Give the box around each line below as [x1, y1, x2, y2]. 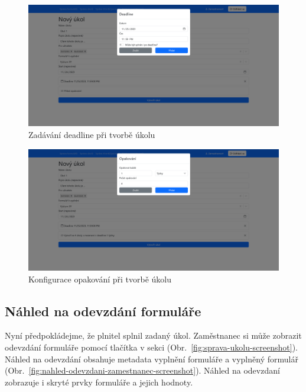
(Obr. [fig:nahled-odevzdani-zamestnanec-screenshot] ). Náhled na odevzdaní [5, 364, 280, 377]
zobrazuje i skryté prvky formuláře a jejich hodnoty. [5, 375, 193, 388]
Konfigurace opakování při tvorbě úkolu [28, 272, 172, 285]
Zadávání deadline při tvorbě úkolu [28, 128, 155, 140]
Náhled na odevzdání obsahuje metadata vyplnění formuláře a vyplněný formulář [5, 352, 298, 365]
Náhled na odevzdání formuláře [5, 301, 201, 320]
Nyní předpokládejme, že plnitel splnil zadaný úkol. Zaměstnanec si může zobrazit [5, 329, 302, 342]
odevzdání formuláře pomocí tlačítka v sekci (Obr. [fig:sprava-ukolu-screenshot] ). [5, 340, 298, 353]
